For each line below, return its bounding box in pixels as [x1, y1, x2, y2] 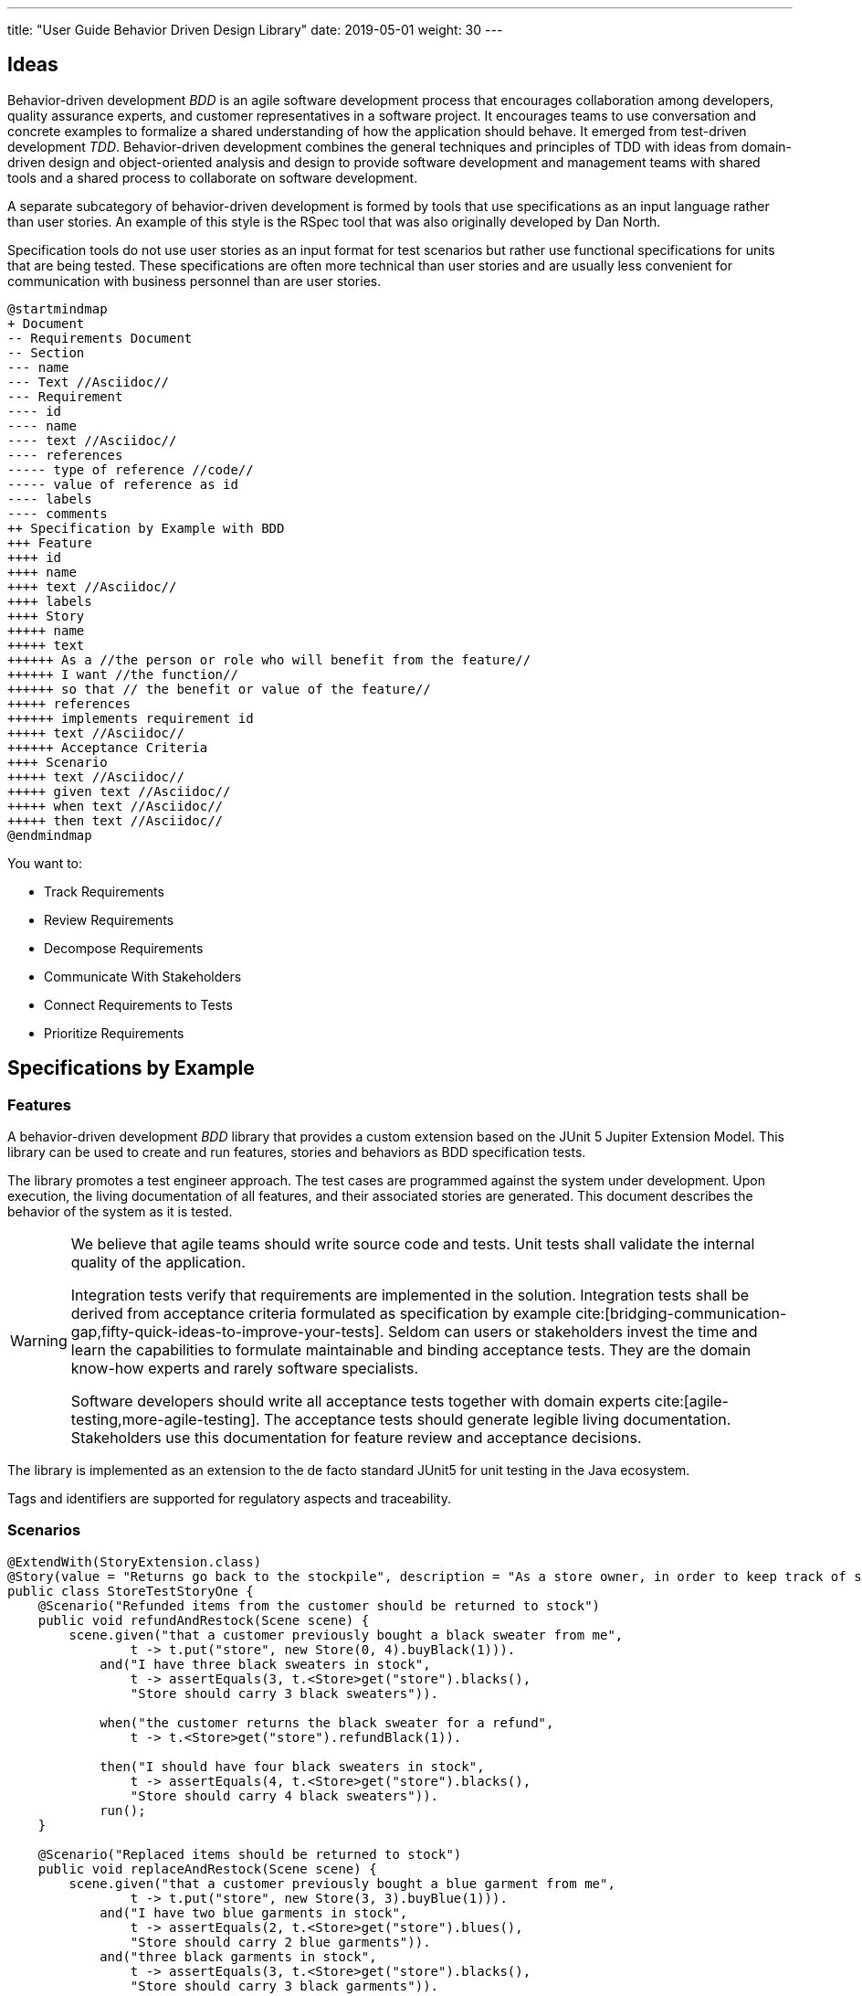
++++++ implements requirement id [7, 710, 254, 726]
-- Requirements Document [7, 330, 193, 345]
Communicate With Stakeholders [44, 968, 242, 984]
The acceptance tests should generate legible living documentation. [264, 1410, 731, 1429]
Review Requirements [44, 911, 174, 928]
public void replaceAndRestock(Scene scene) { [37, 1861, 377, 1876]
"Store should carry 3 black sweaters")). [130, 1685, 439, 1701]
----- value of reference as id [7, 476, 238, 492]
